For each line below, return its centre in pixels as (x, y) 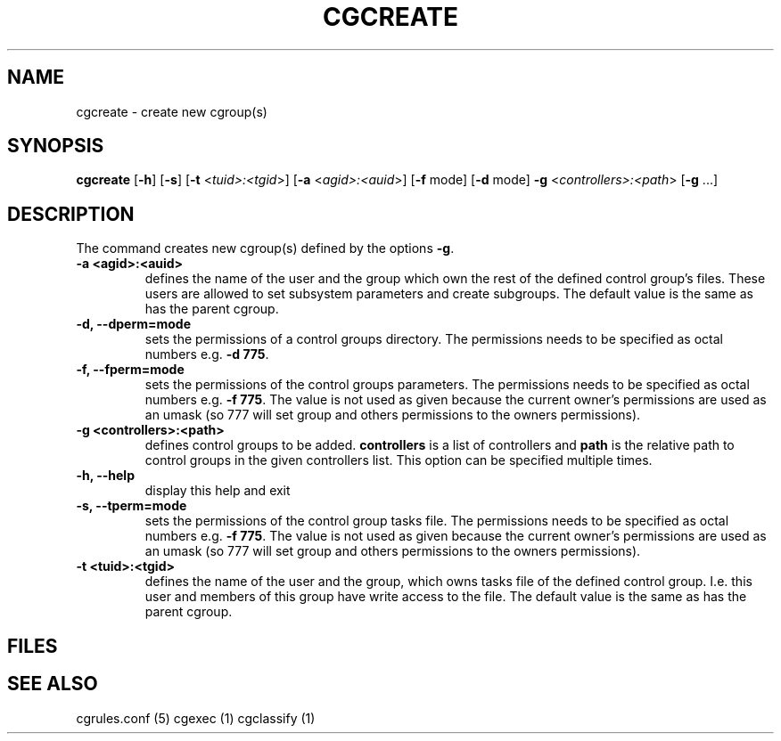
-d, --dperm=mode (134, 324)
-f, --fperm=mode (130, 370)
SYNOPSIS (56, 146)
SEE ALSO (53, 684)
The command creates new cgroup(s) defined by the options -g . (265, 248)
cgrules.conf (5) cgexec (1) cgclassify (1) (196, 718)
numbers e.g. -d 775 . (207, 354)
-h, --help (105, 476)
